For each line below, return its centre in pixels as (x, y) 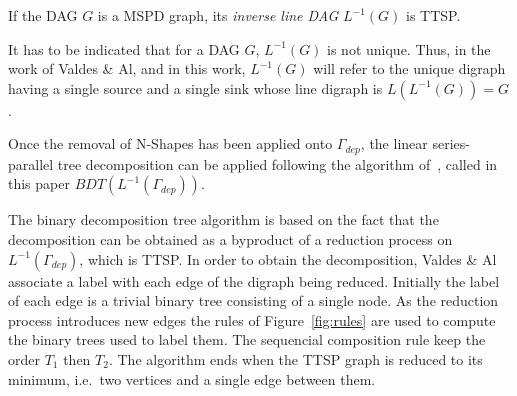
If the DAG (43, 15)
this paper (39, 183)
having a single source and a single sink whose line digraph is (195, 87)
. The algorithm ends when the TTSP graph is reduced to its (295, 358)
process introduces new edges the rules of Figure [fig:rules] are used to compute (252, 319)
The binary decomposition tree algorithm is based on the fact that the (223, 219)
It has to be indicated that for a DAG (124, 48)
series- (451, 143)
